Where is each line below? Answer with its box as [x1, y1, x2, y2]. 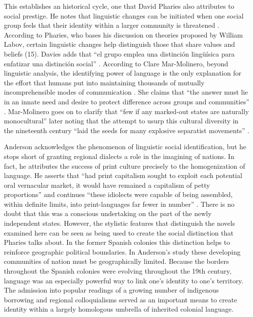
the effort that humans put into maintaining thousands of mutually [4, 77, 205, 87]
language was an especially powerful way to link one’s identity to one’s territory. [4, 275, 244, 285]
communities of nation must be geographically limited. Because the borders [4, 256, 229, 266]
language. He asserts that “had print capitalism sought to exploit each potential [4, 170, 242, 180]
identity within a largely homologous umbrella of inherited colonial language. [4, 304, 234, 314]
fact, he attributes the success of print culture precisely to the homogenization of [4, 160, 245, 171]
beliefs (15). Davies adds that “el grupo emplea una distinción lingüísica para [4, 48, 235, 59]
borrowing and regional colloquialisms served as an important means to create [4, 294, 237, 304]
